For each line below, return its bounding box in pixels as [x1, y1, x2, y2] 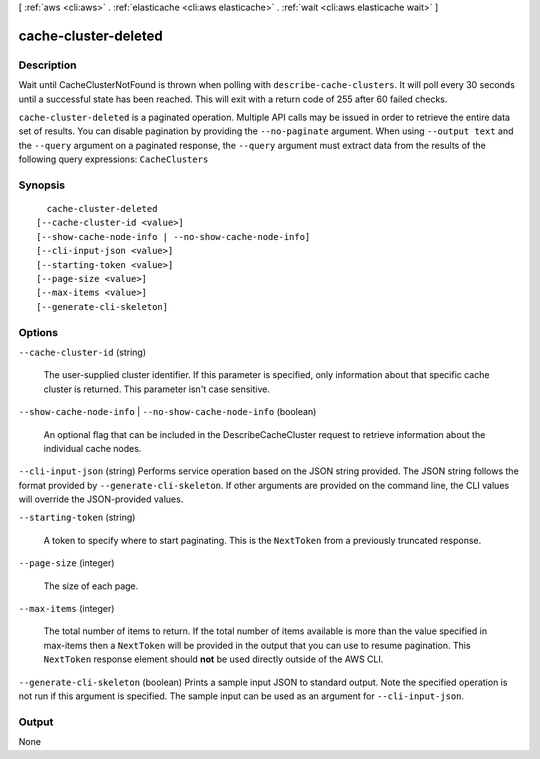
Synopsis [18, 178, 65, 192]
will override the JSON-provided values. [18, 493, 184, 505]
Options [18, 325, 59, 339]
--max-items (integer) [18, 603, 115, 615]
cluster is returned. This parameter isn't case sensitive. [43, 383, 270, 395]
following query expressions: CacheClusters [18, 153, 209, 165]
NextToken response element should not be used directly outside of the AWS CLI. [43, 653, 384, 665]
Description [18, 58, 77, 72]
